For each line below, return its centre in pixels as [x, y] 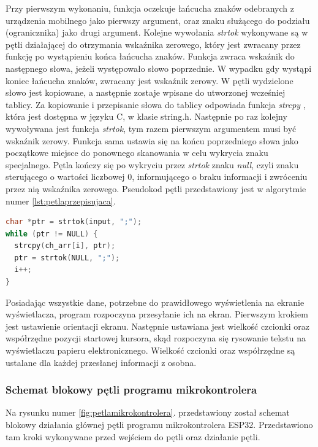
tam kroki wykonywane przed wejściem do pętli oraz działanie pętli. [133, 436]
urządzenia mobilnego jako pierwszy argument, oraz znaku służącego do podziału [158, 20]
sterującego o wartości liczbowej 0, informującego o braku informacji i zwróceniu [157, 177]
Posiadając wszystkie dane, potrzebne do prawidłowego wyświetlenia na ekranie [155, 302]
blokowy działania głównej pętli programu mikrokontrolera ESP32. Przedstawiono [159, 425]
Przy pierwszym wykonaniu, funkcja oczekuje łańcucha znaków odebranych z [150, 8]
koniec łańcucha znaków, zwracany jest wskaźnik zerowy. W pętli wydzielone [150, 80]
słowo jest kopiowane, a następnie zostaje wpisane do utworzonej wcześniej [146, 92]
